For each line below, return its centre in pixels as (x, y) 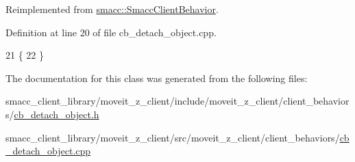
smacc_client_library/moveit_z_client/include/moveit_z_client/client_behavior (177, 101)
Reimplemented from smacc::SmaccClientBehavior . (112, 9)
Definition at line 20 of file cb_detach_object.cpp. (111, 32)
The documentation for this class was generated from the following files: (157, 78)
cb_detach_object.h (57, 114)
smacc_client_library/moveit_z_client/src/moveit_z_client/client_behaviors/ (173, 137)
